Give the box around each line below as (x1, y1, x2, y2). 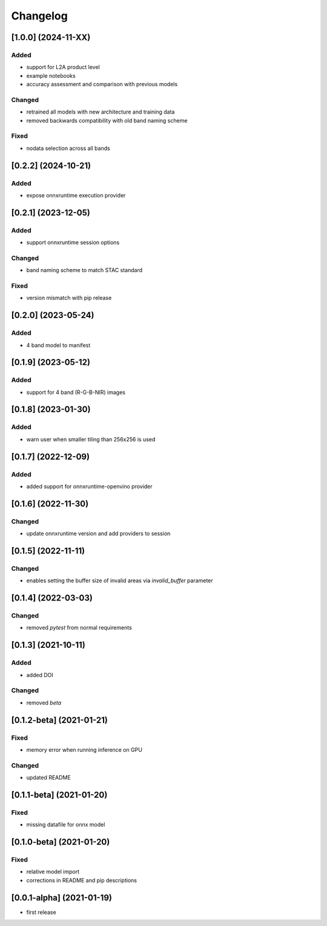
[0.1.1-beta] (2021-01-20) (11, 789, 108, 800)
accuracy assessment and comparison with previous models (26, 81, 178, 88)
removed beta (26, 699, 62, 706)
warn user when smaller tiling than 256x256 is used (26, 435, 156, 443)
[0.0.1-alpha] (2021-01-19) (11, 893, 112, 903)
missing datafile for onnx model (26, 821, 105, 828)
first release (26, 908, 57, 916)
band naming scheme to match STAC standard (26, 267, 143, 274)
